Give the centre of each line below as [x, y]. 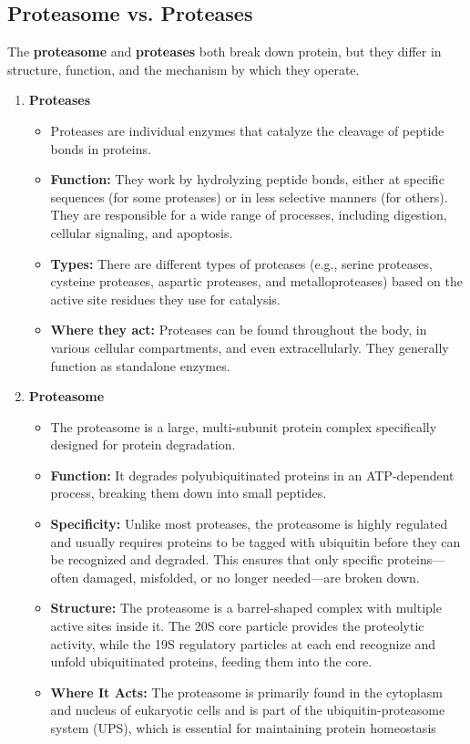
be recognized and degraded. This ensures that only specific [217, 559]
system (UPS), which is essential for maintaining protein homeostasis [243, 728]
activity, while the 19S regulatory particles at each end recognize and [243, 643]
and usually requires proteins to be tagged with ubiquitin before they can [255, 541]
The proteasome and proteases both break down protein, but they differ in [225, 52]
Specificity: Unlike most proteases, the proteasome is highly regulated [249, 524]
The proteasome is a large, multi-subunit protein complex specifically [244, 426]
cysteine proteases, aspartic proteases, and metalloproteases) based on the [256, 281]
